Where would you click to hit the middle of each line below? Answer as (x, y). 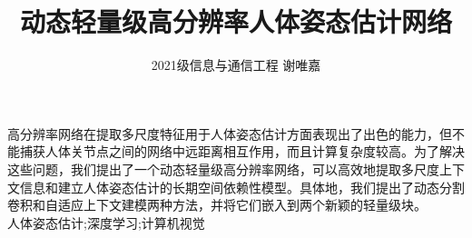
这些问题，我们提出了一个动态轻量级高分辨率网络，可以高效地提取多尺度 (223, 169)
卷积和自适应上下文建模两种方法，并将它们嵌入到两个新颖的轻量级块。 (217, 205)
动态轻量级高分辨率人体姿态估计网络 (236, 21)
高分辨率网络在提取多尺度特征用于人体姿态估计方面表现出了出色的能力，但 (230, 133)
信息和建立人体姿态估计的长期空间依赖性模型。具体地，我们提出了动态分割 (242, 187)
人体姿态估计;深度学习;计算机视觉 (106, 222)
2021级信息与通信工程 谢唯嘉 (236, 65)
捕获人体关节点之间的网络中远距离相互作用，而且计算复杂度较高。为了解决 (242, 151)
